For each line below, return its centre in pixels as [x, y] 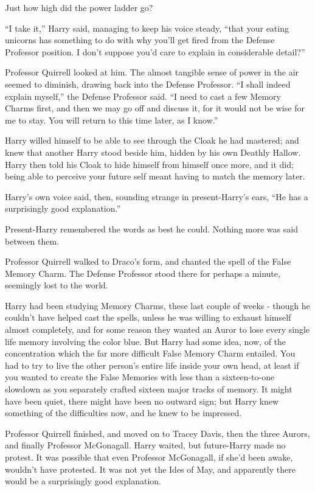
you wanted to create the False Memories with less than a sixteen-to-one [140, 377]
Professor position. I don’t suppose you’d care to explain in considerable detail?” [155, 51]
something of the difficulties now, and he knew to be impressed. [123, 413]
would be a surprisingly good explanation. [83, 481]
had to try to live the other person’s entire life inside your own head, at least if [152, 365]
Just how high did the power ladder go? [79, 7]
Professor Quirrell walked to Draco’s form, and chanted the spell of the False [148, 261]
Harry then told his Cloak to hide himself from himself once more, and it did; [149, 164]
